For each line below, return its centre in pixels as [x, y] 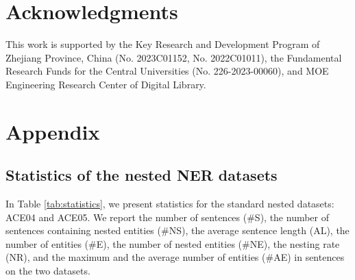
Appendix [53, 131]
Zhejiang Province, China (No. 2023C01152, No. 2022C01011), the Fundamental [174, 57]
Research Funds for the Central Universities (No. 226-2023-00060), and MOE [167, 71]
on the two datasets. [48, 271]
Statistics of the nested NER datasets [142, 175]
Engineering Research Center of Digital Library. [106, 84]
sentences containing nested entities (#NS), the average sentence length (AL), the [177, 230]
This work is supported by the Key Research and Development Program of [163, 44]
